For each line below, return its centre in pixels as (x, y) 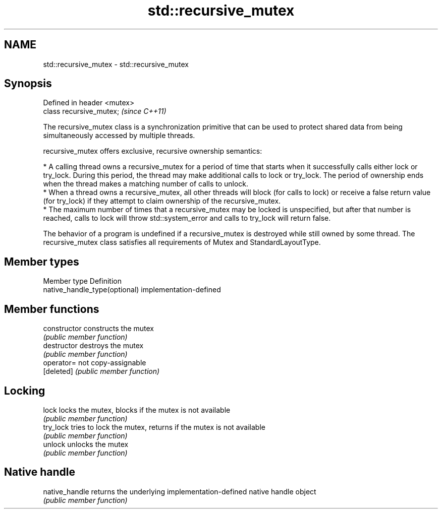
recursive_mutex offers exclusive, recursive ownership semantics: (153, 151)
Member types (42, 262)
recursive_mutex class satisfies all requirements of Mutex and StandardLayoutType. (182, 242)
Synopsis (28, 84)
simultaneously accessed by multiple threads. (119, 136)
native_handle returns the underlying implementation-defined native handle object (180, 491)
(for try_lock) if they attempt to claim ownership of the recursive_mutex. (162, 201)
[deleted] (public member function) (101, 371)
